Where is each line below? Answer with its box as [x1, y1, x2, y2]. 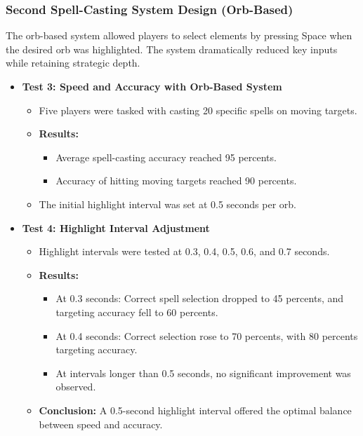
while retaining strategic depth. [6, 55, 140, 70]
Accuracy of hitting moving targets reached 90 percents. [55, 173, 297, 188]
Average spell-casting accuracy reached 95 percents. [55, 149, 277, 164]
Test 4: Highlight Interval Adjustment [22, 220, 210, 235]
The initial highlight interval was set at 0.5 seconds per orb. [39, 196, 296, 211]
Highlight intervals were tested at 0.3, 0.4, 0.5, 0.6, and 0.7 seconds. [39, 244, 330, 259]
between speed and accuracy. [39, 416, 163, 431]
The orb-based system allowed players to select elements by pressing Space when [6, 28, 352, 43]
